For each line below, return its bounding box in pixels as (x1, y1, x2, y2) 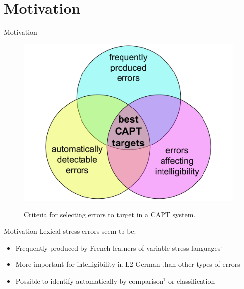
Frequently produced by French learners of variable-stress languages (15, 242, 221, 253)
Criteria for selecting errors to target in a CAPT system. (24, 209, 196, 219)
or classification (168, 275, 215, 286)
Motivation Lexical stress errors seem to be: (4, 225, 136, 236)
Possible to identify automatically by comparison (15, 275, 163, 286)
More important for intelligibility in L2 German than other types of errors (15, 259, 240, 269)
